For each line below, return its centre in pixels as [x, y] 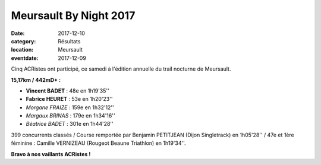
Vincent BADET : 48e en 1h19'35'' [67, 91]
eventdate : [25, 58]
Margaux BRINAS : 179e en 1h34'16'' [70, 116]
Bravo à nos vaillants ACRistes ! [51, 154]
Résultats [69, 41]
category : [23, 41]
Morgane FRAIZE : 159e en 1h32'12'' [70, 107]
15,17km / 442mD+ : [36, 80]
